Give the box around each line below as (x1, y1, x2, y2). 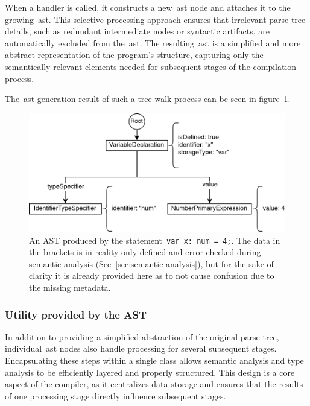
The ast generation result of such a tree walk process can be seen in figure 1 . (5, 92, 291, 105)
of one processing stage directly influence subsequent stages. (5, 389, 226, 402)
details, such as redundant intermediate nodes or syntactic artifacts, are (5, 25, 270, 37)
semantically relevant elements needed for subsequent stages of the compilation (5, 60, 297, 72)
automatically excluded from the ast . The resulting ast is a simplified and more (5, 36, 301, 49)
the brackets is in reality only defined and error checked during (29, 246, 261, 258)
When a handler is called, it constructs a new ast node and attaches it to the (5, 1, 291, 13)
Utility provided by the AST (5, 306, 147, 322)
